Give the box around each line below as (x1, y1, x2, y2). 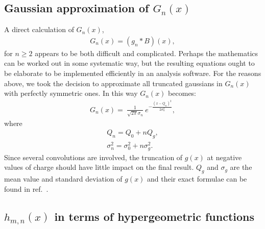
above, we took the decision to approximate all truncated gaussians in (4, 78, 223, 88)
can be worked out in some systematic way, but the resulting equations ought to (4, 58, 255, 68)
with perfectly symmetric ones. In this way (4, 88, 138, 98)
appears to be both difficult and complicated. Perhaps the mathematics (35, 47, 258, 58)
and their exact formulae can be (147, 173, 247, 184)
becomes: (168, 88, 197, 98)
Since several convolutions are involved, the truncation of (4, 151, 183, 162)
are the (230, 162, 252, 172)
